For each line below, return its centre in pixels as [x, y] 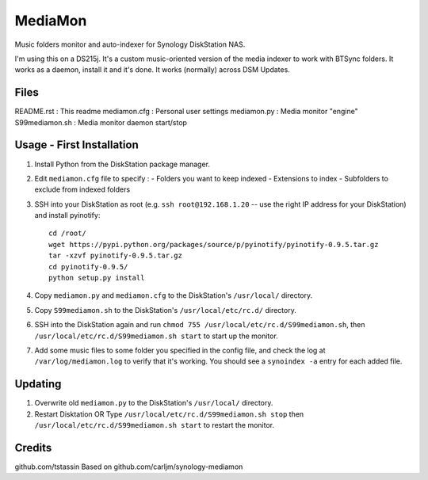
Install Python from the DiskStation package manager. [122, 164]
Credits [33, 448]
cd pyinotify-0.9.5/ [88, 267]
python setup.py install [97, 278]
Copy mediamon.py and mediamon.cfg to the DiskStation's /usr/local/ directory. [174, 295]
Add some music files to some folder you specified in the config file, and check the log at [180, 350]
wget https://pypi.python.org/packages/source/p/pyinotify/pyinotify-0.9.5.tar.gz [214, 244]
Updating [38, 384]
